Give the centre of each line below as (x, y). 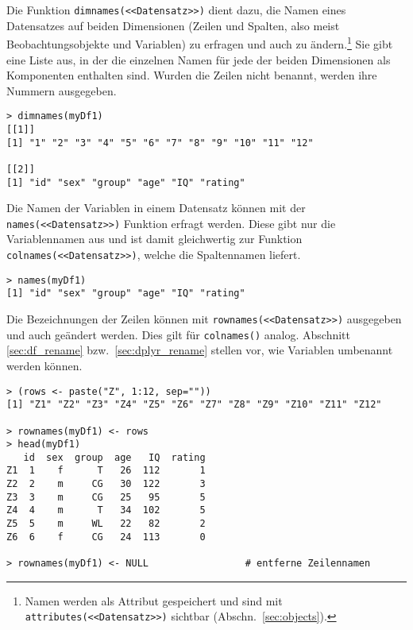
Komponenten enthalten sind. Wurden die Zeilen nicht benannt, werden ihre (192, 75)
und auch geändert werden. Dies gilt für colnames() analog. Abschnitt (178, 334)
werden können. (44, 365)
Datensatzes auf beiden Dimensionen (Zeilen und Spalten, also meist (173, 25)
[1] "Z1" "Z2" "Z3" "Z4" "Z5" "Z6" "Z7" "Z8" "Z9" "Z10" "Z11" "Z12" (194, 405)
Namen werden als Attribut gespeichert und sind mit (154, 600)
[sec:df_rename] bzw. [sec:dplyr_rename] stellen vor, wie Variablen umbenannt (200, 350)
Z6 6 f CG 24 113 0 (106, 537)
